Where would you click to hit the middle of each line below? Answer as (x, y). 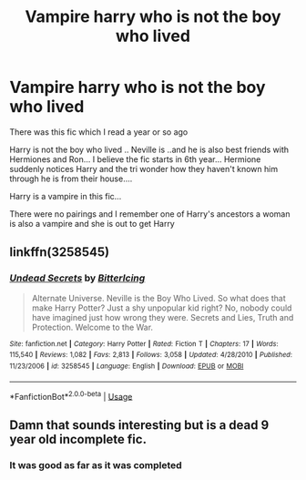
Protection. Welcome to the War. (92, 327)
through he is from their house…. (71, 179)
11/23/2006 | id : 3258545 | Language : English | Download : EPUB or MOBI (127, 366)
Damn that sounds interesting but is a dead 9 (139, 425)
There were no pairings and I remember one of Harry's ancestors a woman (150, 214)
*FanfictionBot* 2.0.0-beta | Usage (71, 395)
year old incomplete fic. (78, 439)
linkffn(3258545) (60, 252)
